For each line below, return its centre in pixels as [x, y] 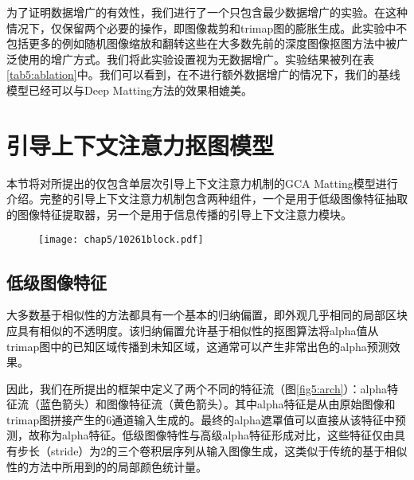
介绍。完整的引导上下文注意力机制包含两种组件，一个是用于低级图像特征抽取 [207, 199]
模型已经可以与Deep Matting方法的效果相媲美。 [129, 90]
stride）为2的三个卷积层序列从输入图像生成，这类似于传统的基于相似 [229, 451]
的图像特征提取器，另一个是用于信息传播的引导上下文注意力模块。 [179, 214]
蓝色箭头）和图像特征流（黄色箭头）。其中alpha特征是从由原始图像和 [217, 404]
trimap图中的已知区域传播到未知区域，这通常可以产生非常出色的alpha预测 [198, 346]
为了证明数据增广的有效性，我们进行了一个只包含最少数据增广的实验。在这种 [207, 12]
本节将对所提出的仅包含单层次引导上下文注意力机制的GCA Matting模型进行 [202, 183]
